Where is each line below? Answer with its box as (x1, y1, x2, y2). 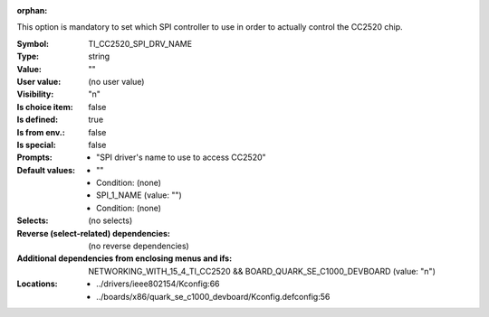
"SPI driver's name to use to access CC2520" (96, 152, 266, 163)
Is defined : (16, 114, 59, 126)
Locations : (16, 278, 58, 289)
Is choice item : (16, 101, 73, 112)
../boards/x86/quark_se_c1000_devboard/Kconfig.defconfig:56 (96, 291, 331, 302)
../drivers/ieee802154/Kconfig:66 (96, 278, 221, 289)
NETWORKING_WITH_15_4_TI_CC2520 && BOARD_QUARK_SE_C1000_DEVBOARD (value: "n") (88, 266, 436, 276)
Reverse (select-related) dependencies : (16, 228, 171, 238)
